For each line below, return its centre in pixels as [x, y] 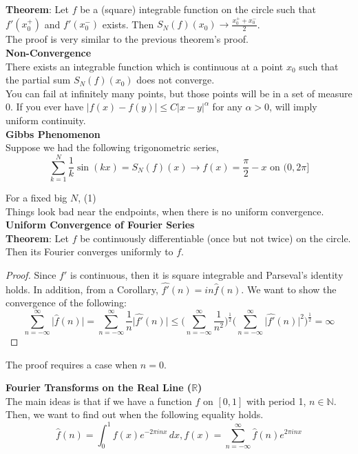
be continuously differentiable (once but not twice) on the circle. [215, 238]
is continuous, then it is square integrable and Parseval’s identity [207, 274]
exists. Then [128, 24]
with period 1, [276, 401]
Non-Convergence [49, 53]
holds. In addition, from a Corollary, [82, 289]
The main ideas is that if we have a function [99, 401]
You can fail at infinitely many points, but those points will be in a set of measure [179, 93]
